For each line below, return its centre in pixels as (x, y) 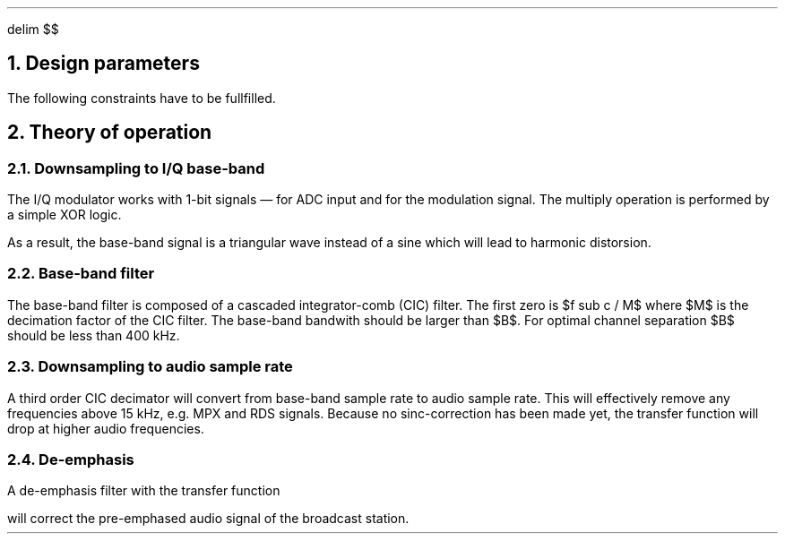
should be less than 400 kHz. (94, 335)
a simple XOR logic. (65, 215)
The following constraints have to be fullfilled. (142, 98)
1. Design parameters (104, 64)
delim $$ (33, 29)
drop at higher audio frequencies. (106, 428)
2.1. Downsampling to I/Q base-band (136, 168)
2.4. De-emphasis (71, 459)
